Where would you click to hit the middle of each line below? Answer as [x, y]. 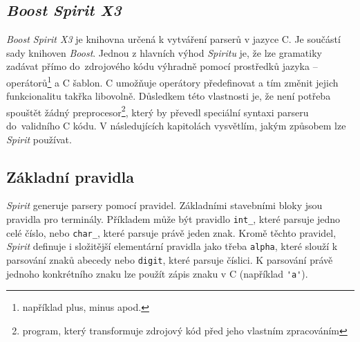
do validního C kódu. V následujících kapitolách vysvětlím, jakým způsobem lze [176, 126]
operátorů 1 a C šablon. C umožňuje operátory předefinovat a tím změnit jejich [172, 81]
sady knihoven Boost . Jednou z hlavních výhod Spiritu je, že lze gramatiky [164, 52]
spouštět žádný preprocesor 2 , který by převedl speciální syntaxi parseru [158, 111]
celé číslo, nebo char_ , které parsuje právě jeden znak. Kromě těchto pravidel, [171, 232]
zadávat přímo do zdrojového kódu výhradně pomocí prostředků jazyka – [162, 66]
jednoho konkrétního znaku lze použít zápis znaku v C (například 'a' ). [157, 273]
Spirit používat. [39, 139]
